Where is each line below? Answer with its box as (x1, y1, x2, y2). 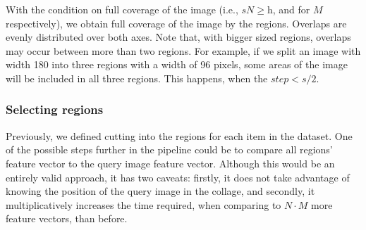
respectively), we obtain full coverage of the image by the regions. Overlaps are (6, 15, 347, 30)
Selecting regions (6, 101, 104, 118)
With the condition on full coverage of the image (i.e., (6, 2, 238, 16)
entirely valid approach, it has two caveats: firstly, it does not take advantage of (6, 170, 350, 184)
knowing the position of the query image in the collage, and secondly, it (6, 184, 315, 198)
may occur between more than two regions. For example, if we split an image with (6, 43, 361, 58)
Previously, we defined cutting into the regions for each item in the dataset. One (6, 128, 353, 143)
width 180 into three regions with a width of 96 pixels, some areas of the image (6, 57, 348, 72)
